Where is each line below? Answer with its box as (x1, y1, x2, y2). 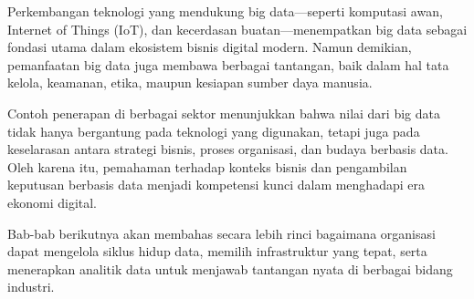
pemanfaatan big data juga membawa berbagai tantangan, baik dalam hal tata (7, 55, 449, 74)
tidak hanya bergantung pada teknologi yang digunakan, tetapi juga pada (7, 121, 420, 140)
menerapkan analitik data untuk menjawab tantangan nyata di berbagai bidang (7, 259, 453, 278)
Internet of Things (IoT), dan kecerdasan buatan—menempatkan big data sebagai (7, 19, 468, 38)
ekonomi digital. (7, 192, 98, 211)
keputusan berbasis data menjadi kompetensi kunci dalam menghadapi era (7, 175, 425, 194)
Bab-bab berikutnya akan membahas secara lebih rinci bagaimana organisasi (7, 223, 436, 242)
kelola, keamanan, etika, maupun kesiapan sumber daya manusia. (7, 73, 373, 92)
